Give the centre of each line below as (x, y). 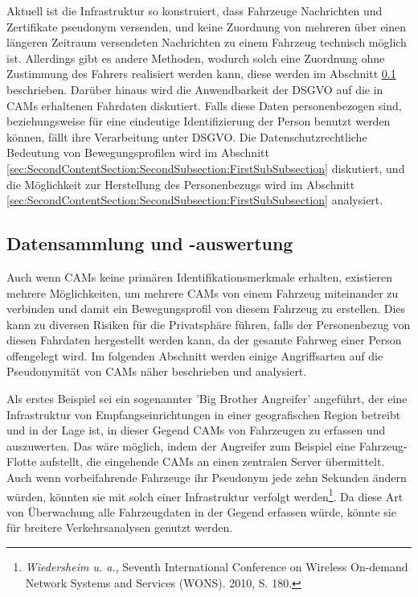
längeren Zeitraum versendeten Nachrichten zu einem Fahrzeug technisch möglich (207, 42)
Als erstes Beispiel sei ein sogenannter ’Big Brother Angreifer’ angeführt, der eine (207, 399)
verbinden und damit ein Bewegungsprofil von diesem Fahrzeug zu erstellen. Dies (206, 309)
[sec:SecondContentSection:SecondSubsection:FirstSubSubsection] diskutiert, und (206, 168)
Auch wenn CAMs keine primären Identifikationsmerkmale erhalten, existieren (199, 276)
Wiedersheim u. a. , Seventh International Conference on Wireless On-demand (217, 567)
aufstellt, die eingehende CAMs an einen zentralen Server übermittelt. (212, 461)
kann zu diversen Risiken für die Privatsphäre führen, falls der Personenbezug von (209, 324)
